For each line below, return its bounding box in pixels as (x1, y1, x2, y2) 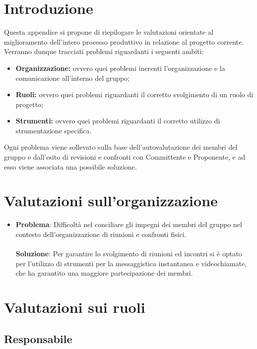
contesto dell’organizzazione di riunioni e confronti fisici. (15, 229, 187, 239)
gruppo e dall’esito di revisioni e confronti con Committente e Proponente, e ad (4, 152, 246, 162)
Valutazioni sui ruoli (4, 297, 145, 317)
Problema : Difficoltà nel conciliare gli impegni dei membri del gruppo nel (15, 219, 242, 230)
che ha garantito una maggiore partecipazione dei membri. (15, 268, 193, 278)
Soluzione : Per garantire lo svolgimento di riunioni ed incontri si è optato (15, 248, 242, 259)
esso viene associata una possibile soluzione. (4, 161, 137, 172)
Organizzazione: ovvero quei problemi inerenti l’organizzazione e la (15, 62, 225, 73)
